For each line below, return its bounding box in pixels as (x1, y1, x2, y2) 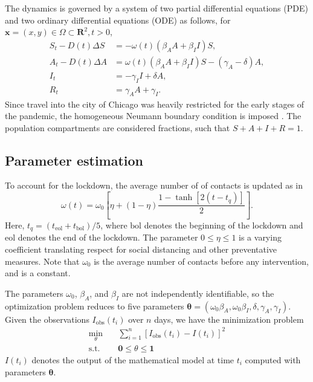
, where (100, 218, 127, 231)
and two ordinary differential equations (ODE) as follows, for (5, 13, 231, 26)
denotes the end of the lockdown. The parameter (18, 231, 198, 244)
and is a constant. (5, 267, 71, 279)
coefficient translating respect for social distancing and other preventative (5, 243, 277, 255)
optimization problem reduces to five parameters (5, 299, 184, 312)
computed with (245, 353, 301, 366)
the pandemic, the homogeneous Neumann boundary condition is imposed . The (5, 109, 302, 122)
